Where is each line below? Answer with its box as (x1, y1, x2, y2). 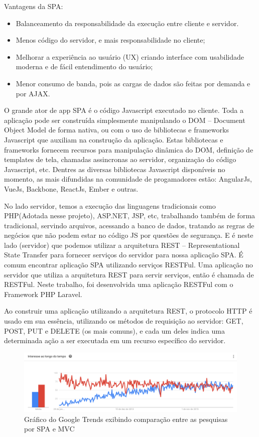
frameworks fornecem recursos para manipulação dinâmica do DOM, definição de (4, 144, 253, 155)
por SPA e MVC (24, 423, 75, 434)
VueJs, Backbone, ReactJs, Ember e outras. (4, 183, 139, 194)
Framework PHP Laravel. (4, 288, 82, 299)
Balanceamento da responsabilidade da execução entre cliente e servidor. (16, 18, 239, 28)
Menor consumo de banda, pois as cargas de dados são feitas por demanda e (16, 78, 250, 88)
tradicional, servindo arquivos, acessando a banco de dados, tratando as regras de (4, 220, 254, 230)
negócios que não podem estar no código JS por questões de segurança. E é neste (4, 230, 253, 240)
